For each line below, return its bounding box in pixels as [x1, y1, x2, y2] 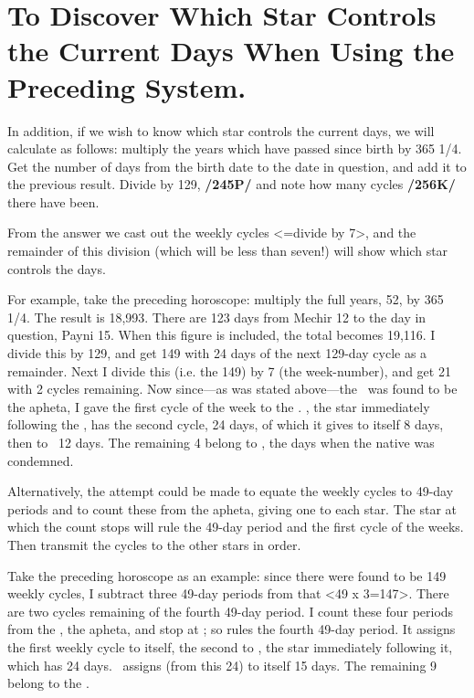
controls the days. [7, 259, 106, 278]
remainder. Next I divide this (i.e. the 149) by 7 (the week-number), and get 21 [7, 361, 451, 380]
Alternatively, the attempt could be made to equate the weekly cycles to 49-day [7, 481, 454, 501]
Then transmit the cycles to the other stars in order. [7, 534, 301, 554]
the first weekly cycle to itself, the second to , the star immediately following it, [7, 637, 453, 656]
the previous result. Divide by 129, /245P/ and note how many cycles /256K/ [7, 174, 456, 194]
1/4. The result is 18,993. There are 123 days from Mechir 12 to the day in [7, 307, 427, 326]
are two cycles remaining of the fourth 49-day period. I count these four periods [7, 601, 454, 620]
